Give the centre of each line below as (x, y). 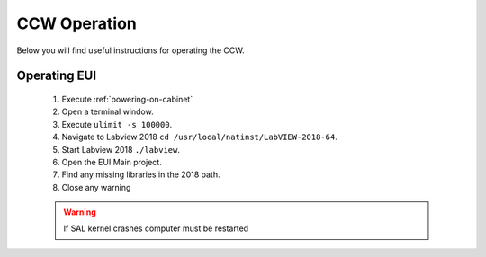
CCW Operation (76, 23)
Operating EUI (57, 76)
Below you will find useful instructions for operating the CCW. (130, 50)
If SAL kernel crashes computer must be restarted (156, 228)
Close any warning (96, 187)
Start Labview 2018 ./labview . (121, 149)
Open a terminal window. (108, 111)
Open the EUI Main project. (112, 162)
